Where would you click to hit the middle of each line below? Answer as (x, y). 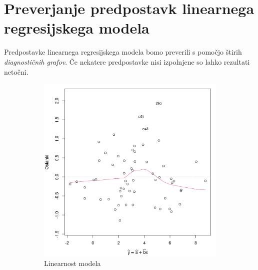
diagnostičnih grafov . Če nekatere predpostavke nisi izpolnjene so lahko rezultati (127, 61)
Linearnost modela (72, 263)
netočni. (16, 71)
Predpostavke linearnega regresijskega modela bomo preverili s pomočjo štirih (123, 52)
